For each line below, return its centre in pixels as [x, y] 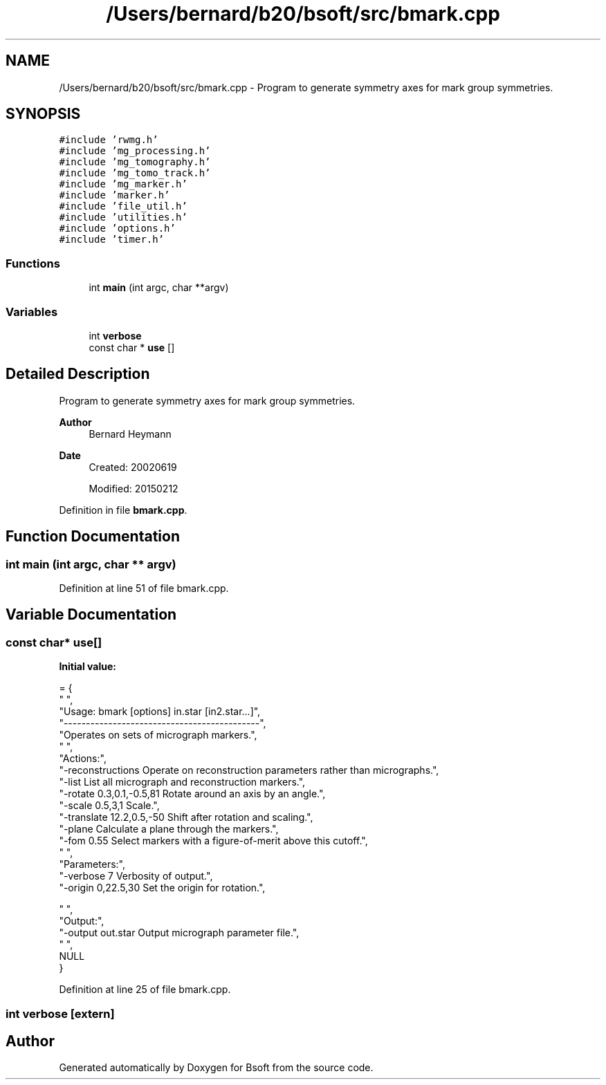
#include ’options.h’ [117, 229]
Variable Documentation [91, 615]
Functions [33, 263]
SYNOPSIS [43, 114]
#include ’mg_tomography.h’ [135, 162]
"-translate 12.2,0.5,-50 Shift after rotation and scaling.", [186, 817]
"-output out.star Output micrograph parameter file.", [179, 933]
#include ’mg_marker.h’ [123, 184]
